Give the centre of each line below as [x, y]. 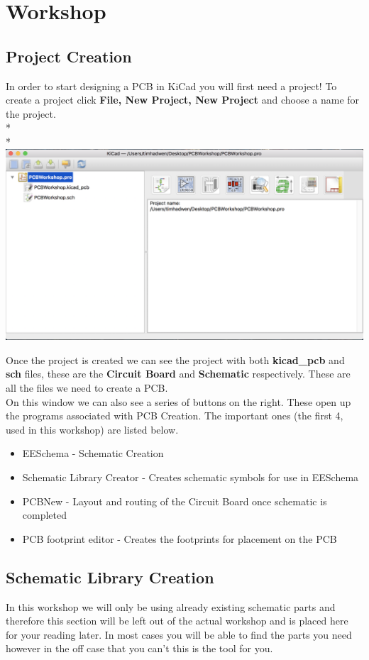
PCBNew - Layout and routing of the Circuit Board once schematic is [175, 501]
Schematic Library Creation [110, 577]
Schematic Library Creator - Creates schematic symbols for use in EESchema [191, 477]
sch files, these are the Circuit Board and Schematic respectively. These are [178, 374]
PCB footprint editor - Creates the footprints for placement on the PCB [180, 538]
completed [45, 515]
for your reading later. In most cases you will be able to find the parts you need [179, 634]
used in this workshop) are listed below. [92, 429]
